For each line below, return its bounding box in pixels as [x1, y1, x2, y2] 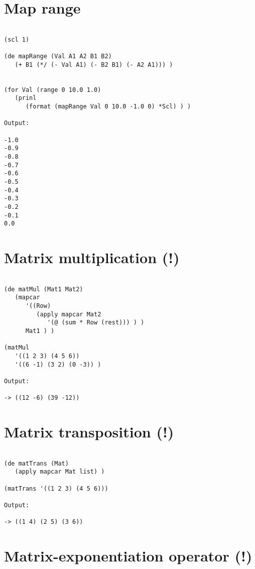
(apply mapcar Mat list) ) [15, 468, 105, 476]
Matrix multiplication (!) [4, 247, 180, 268]
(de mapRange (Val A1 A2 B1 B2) [4, 53, 112, 60]
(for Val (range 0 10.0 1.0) [4, 86, 101, 93]
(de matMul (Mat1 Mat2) [4, 285, 83, 293]
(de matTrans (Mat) [4, 460, 69, 467]
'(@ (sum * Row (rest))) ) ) [47, 319, 145, 326]
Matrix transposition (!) [4, 421, 174, 442]
